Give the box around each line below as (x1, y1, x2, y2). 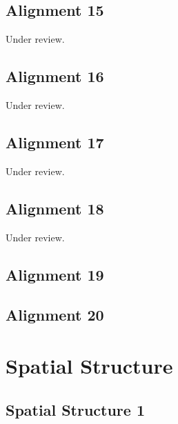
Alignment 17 (6, 131, 104, 152)
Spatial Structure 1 (6, 398, 145, 420)
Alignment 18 (6, 197, 104, 219)
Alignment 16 (6, 65, 104, 87)
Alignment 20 (6, 304, 104, 325)
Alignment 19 (6, 263, 104, 285)
